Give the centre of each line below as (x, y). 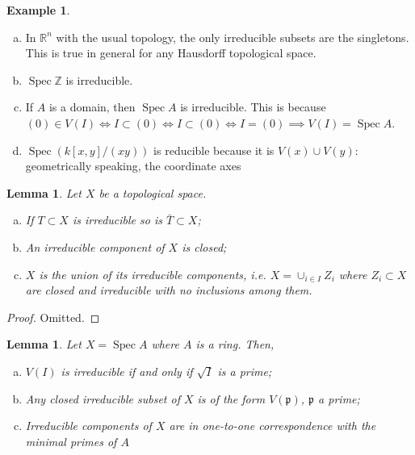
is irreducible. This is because (253, 107)
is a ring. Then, (235, 344)
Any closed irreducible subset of (103, 398)
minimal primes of (71, 441)
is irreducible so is (117, 220)
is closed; (204, 246)
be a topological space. (153, 192)
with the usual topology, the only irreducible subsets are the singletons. (233, 37)
